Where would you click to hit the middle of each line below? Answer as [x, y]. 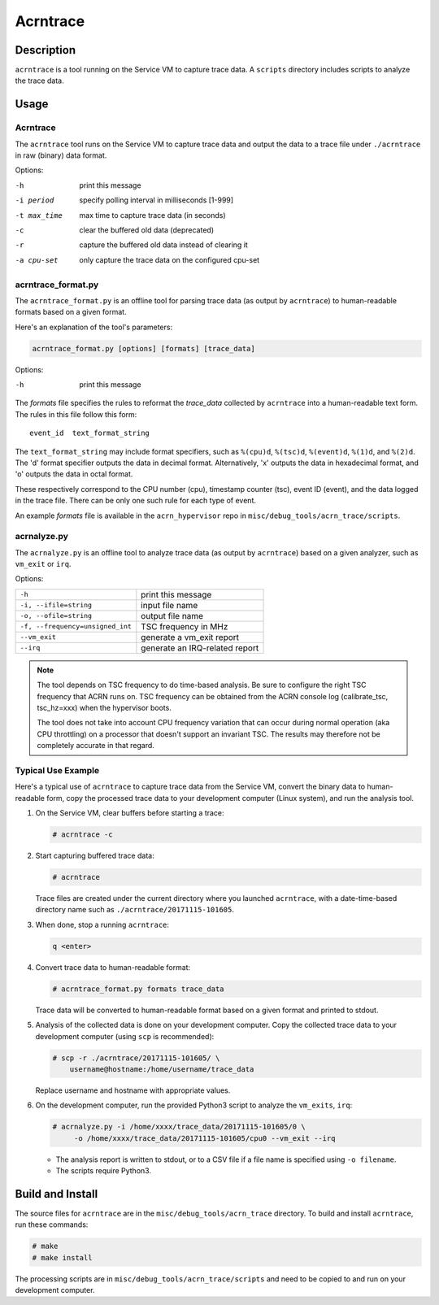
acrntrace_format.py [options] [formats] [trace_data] [143, 348]
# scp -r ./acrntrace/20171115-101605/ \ [136, 1058]
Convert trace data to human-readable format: [113, 967]
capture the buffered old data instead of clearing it [163, 245]
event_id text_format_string [90, 433]
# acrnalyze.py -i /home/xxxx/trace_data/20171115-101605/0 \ [179, 1127]
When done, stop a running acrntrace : [102, 924]
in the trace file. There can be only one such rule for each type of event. [135, 501]
